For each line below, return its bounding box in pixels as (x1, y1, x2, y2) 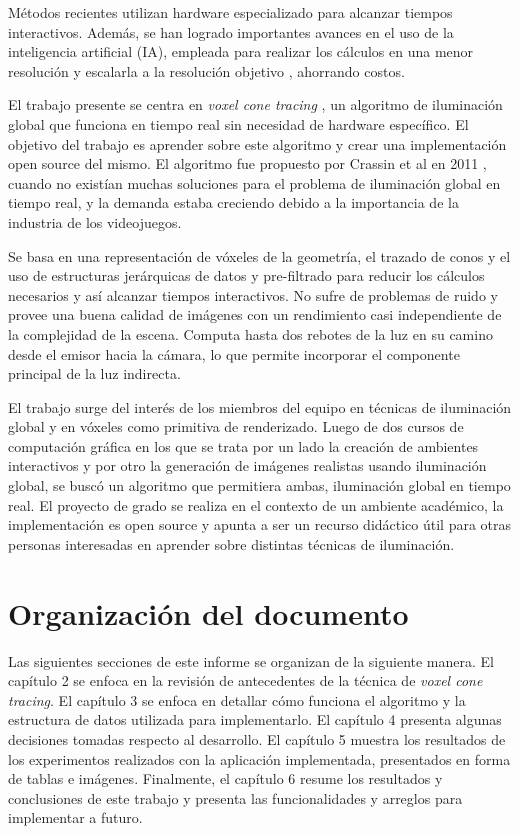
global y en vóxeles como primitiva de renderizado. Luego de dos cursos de (8, 416, 464, 437)
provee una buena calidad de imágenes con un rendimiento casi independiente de (8, 304, 502, 325)
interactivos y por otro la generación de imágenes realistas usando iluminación (8, 455, 487, 476)
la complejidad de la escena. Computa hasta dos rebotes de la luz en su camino (8, 323, 493, 344)
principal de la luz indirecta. (8, 363, 181, 384)
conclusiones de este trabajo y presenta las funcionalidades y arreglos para (8, 787, 463, 808)
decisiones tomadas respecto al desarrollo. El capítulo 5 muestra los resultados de (8, 728, 506, 749)
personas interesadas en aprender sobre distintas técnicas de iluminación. (8, 533, 455, 554)
